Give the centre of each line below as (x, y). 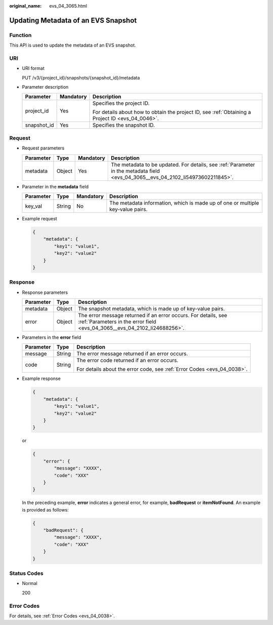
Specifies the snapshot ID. (124, 125)
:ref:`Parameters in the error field (117, 322)
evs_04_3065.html (68, 6)
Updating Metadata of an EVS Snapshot (73, 20)
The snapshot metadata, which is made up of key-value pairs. (151, 309)
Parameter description (45, 87)
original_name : (26, 6)
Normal (30, 583)
